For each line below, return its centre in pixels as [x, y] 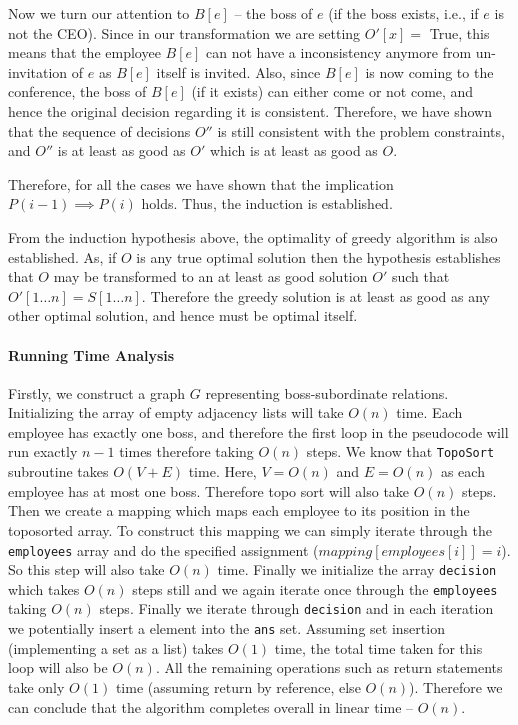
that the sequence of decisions [99, 130]
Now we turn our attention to [99, 13]
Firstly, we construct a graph [97, 392]
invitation [38, 71]
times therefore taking [186, 451]
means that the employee [84, 52]
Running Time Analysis [91, 354]
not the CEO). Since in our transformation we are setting [184, 32]
